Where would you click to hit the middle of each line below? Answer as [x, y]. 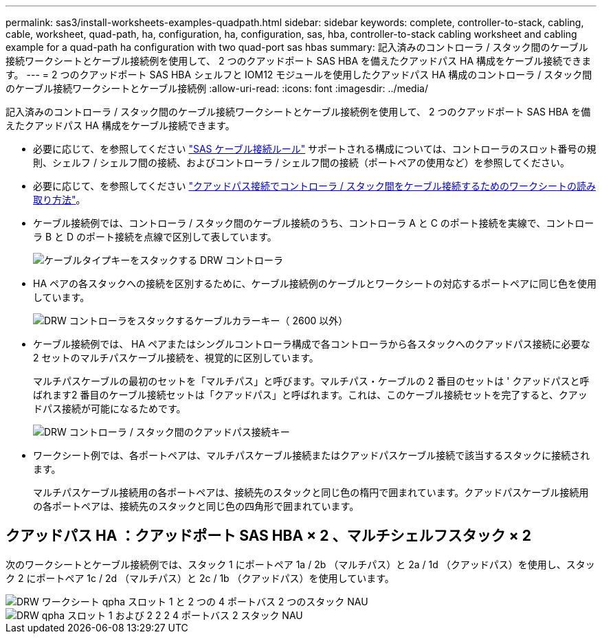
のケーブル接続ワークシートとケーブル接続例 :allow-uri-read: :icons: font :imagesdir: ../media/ [217, 88]
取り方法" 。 [59, 200]
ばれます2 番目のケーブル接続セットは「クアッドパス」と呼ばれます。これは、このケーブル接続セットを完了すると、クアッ [310, 395]
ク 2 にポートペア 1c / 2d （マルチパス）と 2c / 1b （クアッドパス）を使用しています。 [200, 578]
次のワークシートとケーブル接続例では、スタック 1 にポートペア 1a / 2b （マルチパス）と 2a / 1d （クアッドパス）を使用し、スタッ [300, 564]
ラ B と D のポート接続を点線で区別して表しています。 [155, 237]
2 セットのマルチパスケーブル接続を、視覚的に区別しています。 [176, 358]
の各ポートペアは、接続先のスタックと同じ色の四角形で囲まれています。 [196, 506]
